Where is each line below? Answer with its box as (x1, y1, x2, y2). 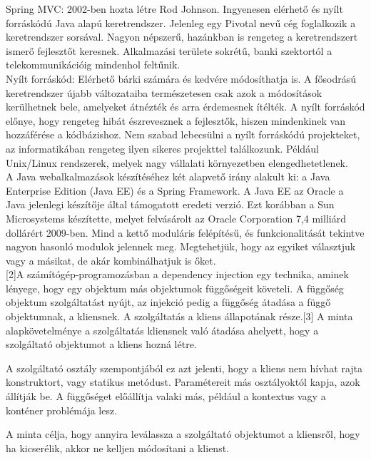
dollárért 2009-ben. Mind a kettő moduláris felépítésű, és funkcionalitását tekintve (6, 225, 365, 240)
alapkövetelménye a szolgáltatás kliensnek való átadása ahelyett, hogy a (6, 322, 319, 337)
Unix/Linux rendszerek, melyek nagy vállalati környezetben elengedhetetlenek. (6, 155, 348, 170)
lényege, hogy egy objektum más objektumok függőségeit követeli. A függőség (6, 280, 344, 295)
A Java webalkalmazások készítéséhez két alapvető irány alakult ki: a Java (6, 169, 330, 184)
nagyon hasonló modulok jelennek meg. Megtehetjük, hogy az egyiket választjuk (6, 239, 356, 254)
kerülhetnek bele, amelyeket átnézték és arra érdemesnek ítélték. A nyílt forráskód (6, 99, 365, 114)
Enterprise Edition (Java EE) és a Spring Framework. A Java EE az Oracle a (6, 183, 344, 198)
